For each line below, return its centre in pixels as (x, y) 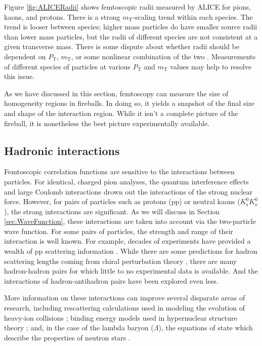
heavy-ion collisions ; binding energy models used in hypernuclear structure (121, 317)
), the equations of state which (206, 328)
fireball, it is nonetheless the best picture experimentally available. (107, 123)
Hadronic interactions (62, 150)
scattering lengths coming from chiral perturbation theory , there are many (121, 261)
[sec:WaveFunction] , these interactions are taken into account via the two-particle (130, 221)
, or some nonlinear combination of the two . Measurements (163, 56)
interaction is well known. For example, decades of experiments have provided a (127, 241)
